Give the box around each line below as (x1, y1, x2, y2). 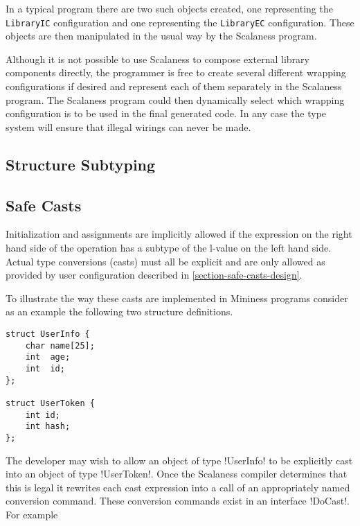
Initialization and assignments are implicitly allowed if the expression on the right (6, 227, 352, 241)
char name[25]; (25, 340, 95, 351)
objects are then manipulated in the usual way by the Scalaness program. (6, 28, 317, 43)
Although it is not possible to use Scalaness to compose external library (6, 51, 309, 66)
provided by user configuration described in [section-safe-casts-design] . (6, 268, 303, 282)
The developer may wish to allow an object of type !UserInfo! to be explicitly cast (6, 453, 353, 467)
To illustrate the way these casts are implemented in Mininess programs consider (6, 290, 348, 305)
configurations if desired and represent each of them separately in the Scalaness (6, 79, 342, 94)
